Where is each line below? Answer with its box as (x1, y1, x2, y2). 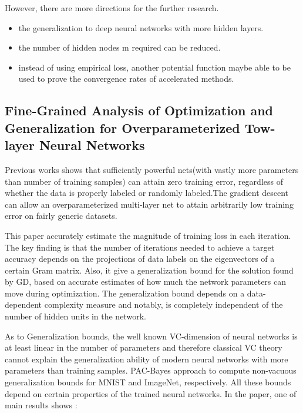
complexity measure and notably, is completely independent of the (44, 298, 283, 311)
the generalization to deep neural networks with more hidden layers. (18, 21, 264, 34)
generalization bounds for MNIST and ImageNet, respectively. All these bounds (5, 376, 291, 388)
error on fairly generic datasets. (5, 209, 117, 222)
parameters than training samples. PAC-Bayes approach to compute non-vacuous (5, 364, 297, 377)
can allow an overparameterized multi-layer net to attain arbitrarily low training (5, 198, 294, 210)
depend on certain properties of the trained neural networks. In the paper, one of (5, 387, 297, 399)
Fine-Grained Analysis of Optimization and (5, 101, 274, 119)
